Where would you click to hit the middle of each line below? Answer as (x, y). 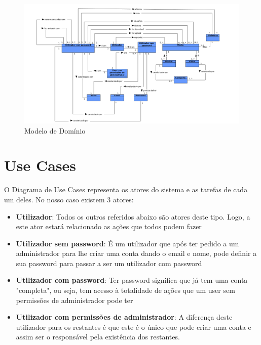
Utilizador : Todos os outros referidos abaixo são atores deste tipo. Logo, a (133, 216)
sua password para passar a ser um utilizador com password (109, 263)
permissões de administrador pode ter (74, 300)
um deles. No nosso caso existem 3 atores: (69, 199)
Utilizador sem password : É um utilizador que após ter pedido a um (127, 243)
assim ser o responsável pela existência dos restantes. (98, 337)
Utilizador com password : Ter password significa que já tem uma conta (132, 280)
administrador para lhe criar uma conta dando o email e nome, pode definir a (136, 253)
